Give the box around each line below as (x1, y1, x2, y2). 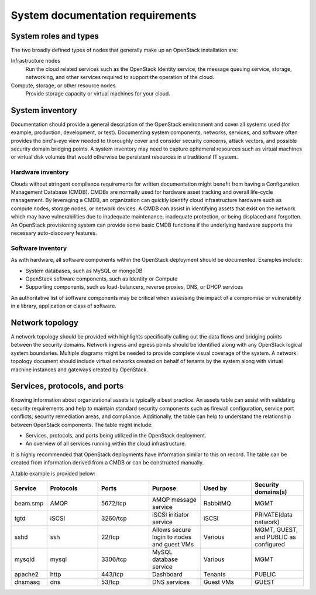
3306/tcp (101, 555, 127, 563)
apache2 (14, 570, 39, 578)
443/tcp (101, 570, 124, 578)
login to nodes (152, 533, 192, 541)
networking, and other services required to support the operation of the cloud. (25, 74, 215, 81)
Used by (203, 484, 228, 492)
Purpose (152, 484, 177, 492)
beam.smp (14, 499, 44, 507)
